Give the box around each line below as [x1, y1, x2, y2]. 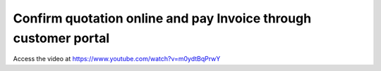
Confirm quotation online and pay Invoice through [13, 11, 312, 26]
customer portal [13, 30, 110, 46]
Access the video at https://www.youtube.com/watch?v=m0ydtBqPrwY [13, 55, 221, 63]
